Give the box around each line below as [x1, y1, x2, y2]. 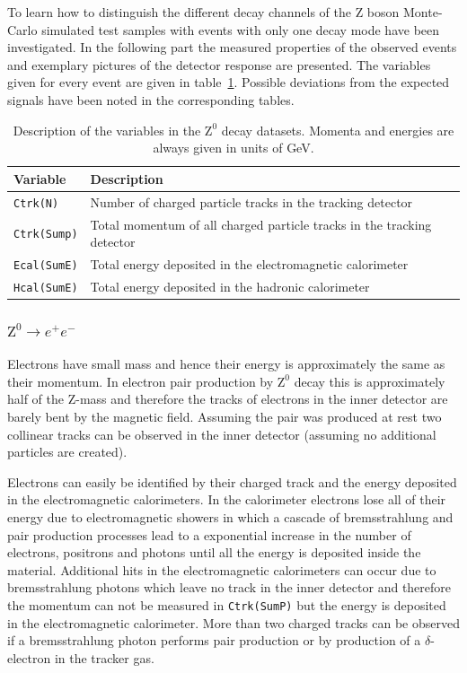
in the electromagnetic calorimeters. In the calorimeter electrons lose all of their [7, 490, 446, 509]
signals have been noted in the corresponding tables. [7, 90, 295, 109]
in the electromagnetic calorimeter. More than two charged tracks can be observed [7, 613, 460, 632]
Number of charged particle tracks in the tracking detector [90, 192, 413, 211]
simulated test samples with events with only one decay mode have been [41, 20, 440, 39]
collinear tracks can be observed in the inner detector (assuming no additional [7, 424, 436, 443]
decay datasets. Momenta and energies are [221, 120, 454, 139]
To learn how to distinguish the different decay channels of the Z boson [7, 3, 400, 21]
